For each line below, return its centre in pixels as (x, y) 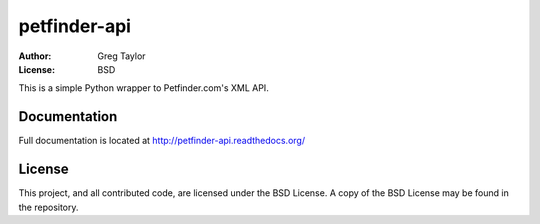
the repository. (48, 207)
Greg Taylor (121, 56)
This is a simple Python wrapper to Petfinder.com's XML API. (143, 88)
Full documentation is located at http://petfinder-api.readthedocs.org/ (161, 141)
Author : (35, 56)
